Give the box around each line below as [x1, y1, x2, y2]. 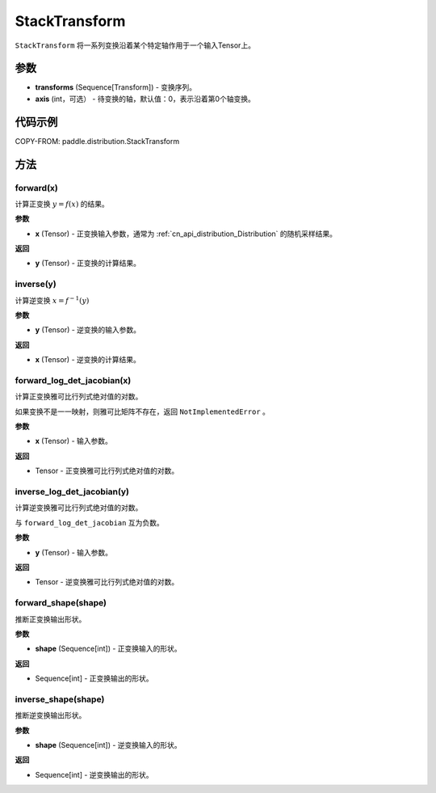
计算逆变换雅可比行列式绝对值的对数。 [15, 503, 143, 512]
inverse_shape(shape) [15, 694, 105, 705]
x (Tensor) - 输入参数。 [35, 437, 113, 446]
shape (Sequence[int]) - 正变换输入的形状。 [35, 643, 182, 654]
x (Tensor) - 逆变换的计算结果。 [35, 355, 141, 365]
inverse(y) [15, 279, 57, 290]
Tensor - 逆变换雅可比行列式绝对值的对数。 [35, 577, 179, 587]
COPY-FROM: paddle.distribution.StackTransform [15, 136, 180, 146]
